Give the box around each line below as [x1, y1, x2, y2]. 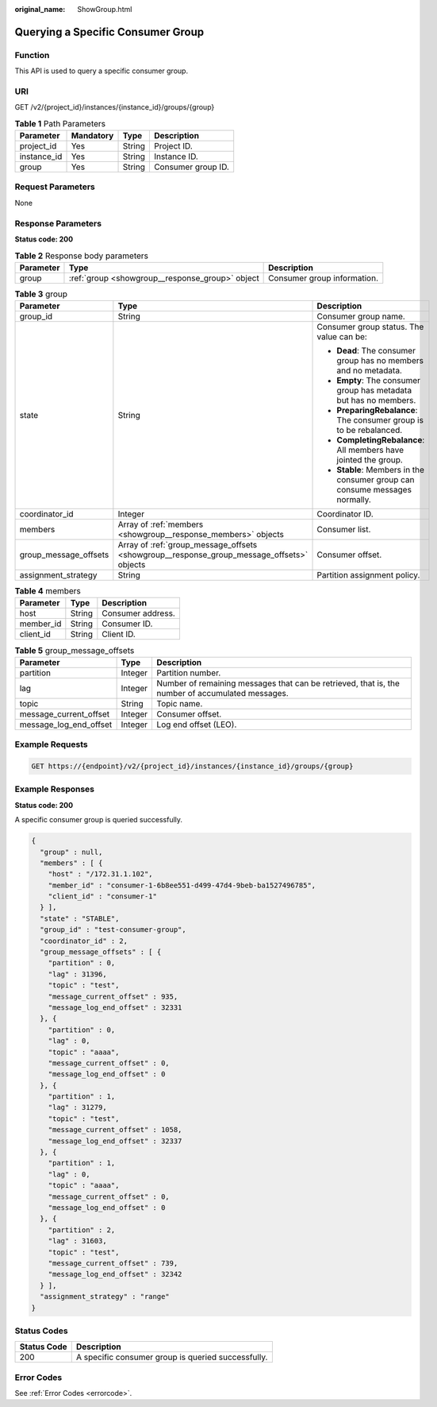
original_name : [14, 5, 66, 14]
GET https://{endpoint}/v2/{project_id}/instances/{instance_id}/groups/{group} [31, 762, 354, 771]
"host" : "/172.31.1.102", [48, 870, 154, 879]
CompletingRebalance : [336, 435, 425, 446]
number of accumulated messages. [156, 687, 289, 698]
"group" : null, [40, 847, 103, 856]
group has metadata [336, 385, 412, 396]
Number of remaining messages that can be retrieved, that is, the [156, 678, 401, 689]
